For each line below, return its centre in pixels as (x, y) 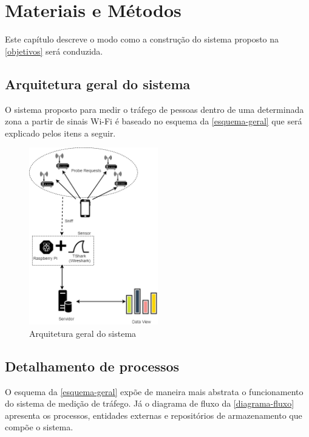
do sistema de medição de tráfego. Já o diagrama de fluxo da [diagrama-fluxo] (150, 403)
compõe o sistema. (39, 427)
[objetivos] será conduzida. (54, 51)
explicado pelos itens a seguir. (60, 133)
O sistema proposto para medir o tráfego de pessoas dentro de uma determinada (154, 109)
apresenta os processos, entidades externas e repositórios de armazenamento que (154, 415)
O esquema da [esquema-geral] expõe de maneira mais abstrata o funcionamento (154, 391)
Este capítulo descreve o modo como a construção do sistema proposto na (142, 39)
